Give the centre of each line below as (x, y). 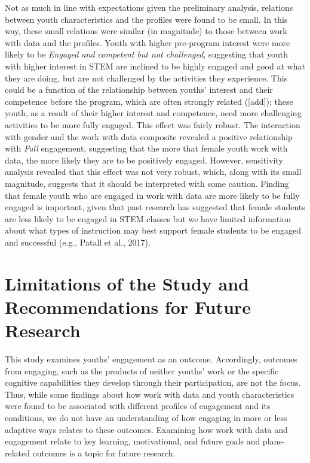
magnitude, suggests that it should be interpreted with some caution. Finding (147, 183)
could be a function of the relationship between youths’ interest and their (139, 90)
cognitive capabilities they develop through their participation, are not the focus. (153, 382)
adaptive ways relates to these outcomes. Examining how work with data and (146, 429)
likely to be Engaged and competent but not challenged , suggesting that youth (147, 54)
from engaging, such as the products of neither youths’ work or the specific (142, 370)
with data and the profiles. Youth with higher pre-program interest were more (148, 42)
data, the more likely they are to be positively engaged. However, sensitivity (144, 160)
